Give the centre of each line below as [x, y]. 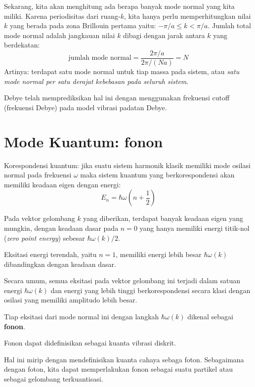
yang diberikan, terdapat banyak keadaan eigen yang [163, 218]
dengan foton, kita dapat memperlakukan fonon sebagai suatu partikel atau [119, 369]
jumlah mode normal [100, 58]
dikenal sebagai [210, 317]
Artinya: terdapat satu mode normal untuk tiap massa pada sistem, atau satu [122, 71]
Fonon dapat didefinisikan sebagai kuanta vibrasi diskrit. [90, 343]
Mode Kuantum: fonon [84, 141]
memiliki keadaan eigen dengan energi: [63, 184]
